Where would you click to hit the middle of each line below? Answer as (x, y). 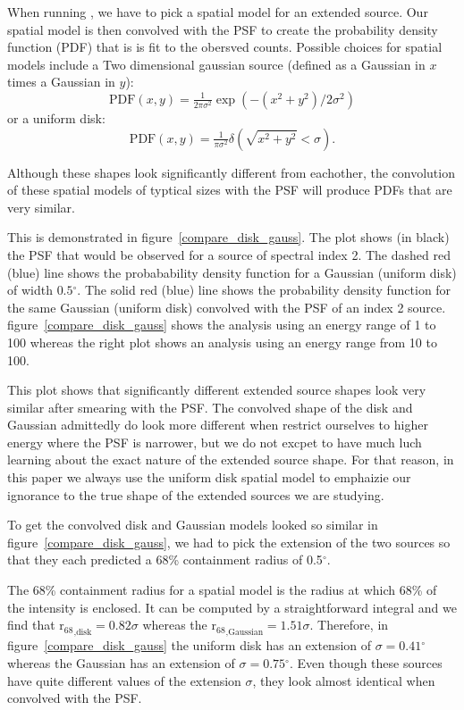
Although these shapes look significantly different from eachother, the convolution (231, 172)
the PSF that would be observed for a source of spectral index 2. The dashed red (229, 254)
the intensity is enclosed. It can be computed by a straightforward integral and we (232, 607)
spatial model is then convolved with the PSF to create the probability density (223, 29)
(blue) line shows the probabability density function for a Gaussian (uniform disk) (232, 272)
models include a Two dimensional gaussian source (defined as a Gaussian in (216, 64)
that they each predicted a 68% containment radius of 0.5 (165, 560)
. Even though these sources (366, 663)
